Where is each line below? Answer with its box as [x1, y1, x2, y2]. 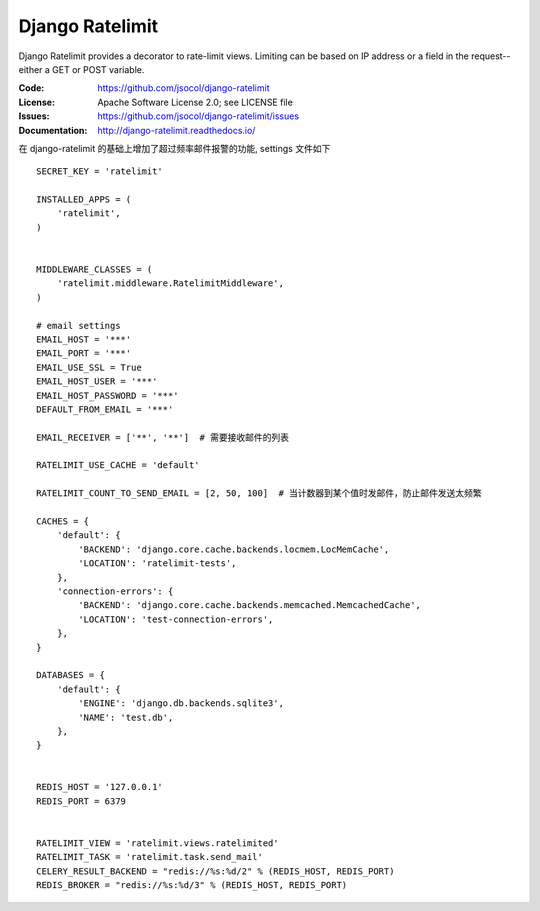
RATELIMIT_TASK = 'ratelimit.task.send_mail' [36, 851, 264, 863]
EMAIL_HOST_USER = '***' [36, 376, 158, 387]
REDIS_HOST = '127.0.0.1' [36, 781, 164, 793]
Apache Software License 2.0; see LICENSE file [97, 96, 294, 108]
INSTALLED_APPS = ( [36, 194, 132, 205]
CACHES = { [36, 516, 90, 527]
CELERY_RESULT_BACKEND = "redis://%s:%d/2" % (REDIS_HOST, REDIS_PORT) [36, 865, 395, 877]
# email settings [36, 320, 121, 331]
